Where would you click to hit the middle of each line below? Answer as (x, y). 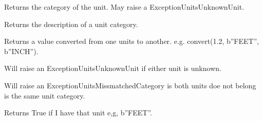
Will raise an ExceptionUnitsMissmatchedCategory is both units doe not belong (130, 85)
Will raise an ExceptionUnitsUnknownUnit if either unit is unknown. (113, 68)
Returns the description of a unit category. (71, 24)
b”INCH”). (21, 51)
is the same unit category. (45, 95)
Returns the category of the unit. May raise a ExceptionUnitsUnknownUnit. (124, 7)
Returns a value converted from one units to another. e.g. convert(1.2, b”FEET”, (132, 41)
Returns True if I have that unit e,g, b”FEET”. (78, 113)
